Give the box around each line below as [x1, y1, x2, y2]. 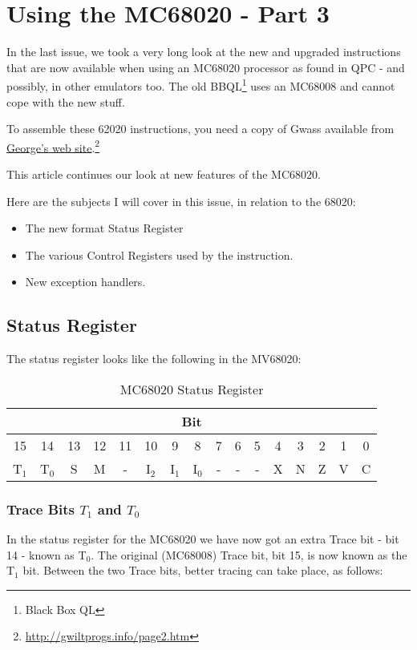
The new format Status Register [25, 220, 184, 236]
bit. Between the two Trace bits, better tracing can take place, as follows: [22, 562, 383, 579]
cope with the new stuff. [6, 93, 125, 110]
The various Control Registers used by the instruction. [25, 246, 294, 263]
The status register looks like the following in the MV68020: [6, 350, 302, 367]
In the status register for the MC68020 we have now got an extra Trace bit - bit [6, 530, 399, 547]
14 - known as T [6, 546, 87, 563]
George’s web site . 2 [6, 136, 100, 155]
